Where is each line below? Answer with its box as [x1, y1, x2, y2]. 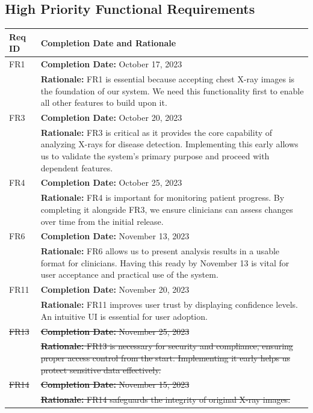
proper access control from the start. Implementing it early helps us [40, 351, 291, 364]
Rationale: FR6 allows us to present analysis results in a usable [40, 245, 280, 257]
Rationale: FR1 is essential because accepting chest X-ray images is [40, 72, 295, 85]
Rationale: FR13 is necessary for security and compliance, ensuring [40, 340, 293, 352]
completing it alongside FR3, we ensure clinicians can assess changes [40, 203, 293, 215]
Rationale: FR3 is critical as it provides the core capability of [40, 126, 273, 138]
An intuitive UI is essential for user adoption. [40, 310, 208, 322]
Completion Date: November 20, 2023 [40, 283, 190, 296]
